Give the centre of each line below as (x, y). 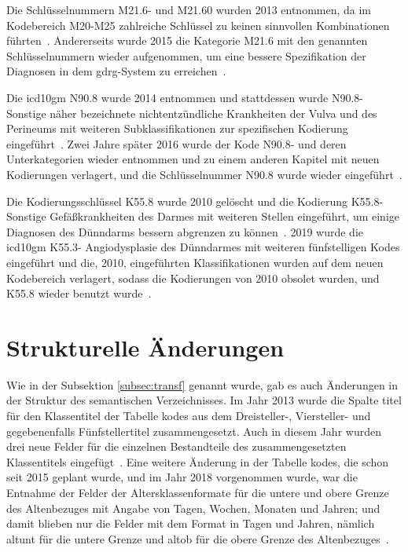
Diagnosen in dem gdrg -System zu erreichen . (116, 71)
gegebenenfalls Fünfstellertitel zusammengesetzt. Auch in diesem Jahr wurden (194, 431)
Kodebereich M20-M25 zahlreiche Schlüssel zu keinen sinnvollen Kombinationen (198, 25)
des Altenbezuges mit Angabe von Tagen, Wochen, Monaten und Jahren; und (193, 508)
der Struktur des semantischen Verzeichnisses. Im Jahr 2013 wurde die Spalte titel (204, 400)
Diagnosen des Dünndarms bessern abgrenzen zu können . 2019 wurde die (185, 231)
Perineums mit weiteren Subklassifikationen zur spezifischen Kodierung (177, 128)
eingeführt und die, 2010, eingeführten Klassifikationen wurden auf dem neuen (195, 262)
